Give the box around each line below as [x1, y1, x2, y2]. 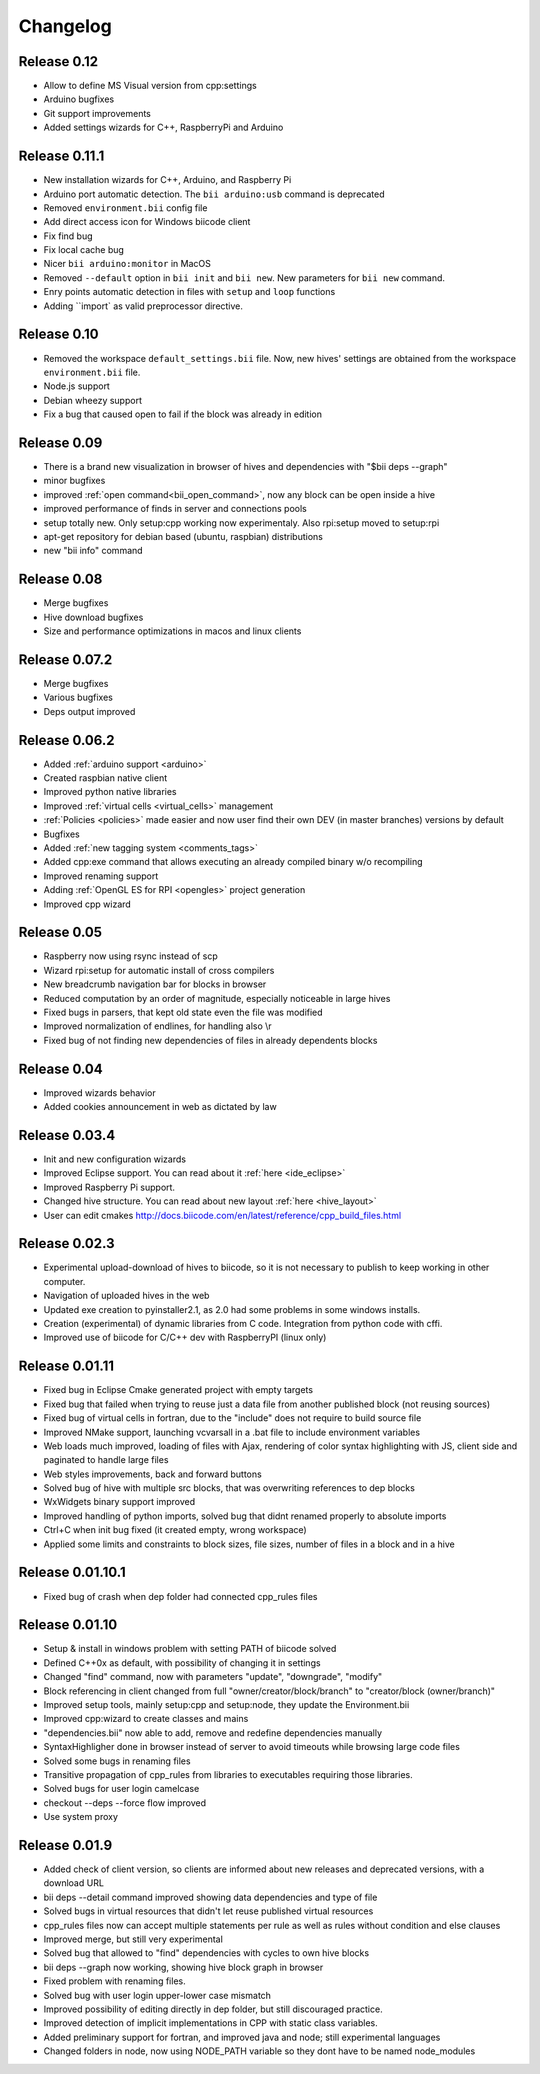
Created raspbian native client [43, 772, 168, 784]
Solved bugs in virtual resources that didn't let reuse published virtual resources [43, 1905, 374, 1917]
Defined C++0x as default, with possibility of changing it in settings [43, 1656, 321, 1669]
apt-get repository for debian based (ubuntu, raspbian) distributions [43, 530, 324, 542]
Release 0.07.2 [18, 651, 113, 668]
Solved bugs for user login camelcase [43, 1783, 200, 1795]
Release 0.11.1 [18, 148, 105, 165]
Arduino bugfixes [43, 93, 115, 105]
